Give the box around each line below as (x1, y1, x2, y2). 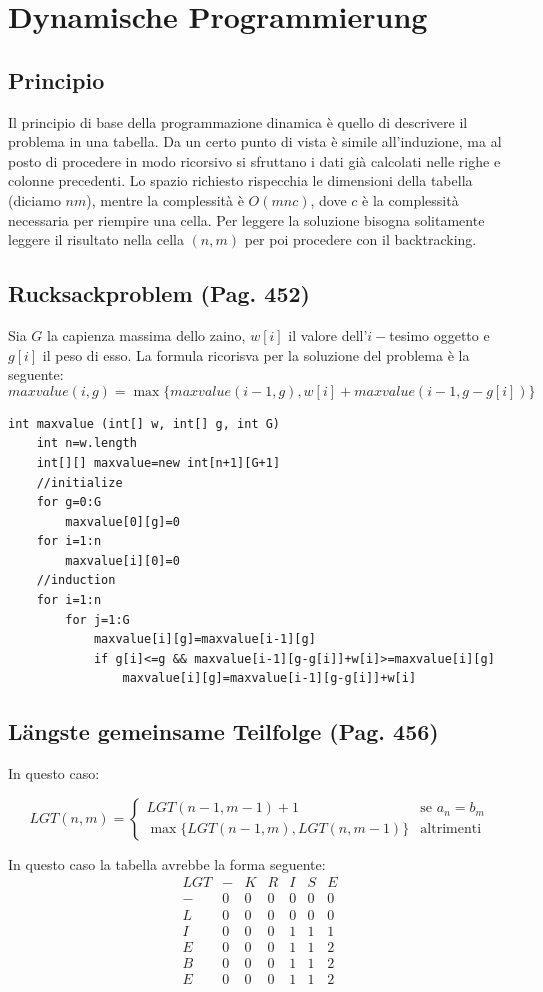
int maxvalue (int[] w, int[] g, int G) (8, 416, 281, 431)
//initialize (36, 475, 123, 490)
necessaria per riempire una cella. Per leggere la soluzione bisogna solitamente (8, 209, 485, 230)
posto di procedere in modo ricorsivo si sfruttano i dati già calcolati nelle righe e (8, 150, 501, 171)
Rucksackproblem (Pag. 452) (8, 278, 310, 309)
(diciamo (8, 189, 61, 210)
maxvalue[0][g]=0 (65, 514, 180, 529)
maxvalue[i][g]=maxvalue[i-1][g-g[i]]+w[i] (122, 671, 417, 686)
